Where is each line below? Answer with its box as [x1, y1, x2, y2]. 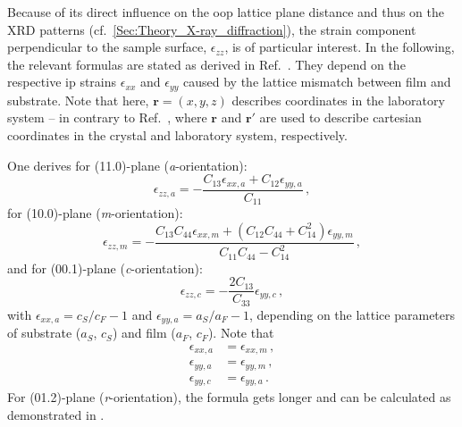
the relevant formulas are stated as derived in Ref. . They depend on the [7, 54, 406, 73]
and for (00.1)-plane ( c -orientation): [7, 258, 203, 277]
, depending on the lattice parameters [249, 305, 456, 323]
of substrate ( [7, 323, 81, 342]
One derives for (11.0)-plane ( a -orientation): [7, 155, 248, 174]
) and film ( [112, 323, 176, 342]
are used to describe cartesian [259, 108, 422, 127]
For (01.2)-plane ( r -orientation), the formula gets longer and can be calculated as [7, 388, 451, 406]
